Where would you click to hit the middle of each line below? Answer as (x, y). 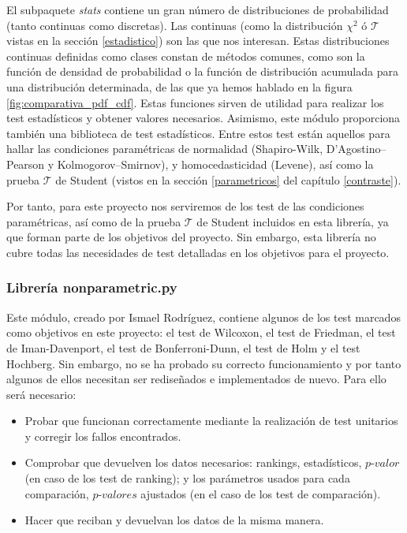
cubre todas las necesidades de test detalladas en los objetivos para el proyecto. (198, 252)
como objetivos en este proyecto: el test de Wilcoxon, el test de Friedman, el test (201, 332)
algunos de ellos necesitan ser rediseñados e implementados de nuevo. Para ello (196, 379)
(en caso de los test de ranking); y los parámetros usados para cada (187, 478)
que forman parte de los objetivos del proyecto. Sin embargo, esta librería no (191, 237)
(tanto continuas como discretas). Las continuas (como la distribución (175, 25)
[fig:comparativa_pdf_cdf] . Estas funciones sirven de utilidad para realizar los (195, 102)
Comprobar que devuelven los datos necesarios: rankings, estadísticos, (193, 462)
